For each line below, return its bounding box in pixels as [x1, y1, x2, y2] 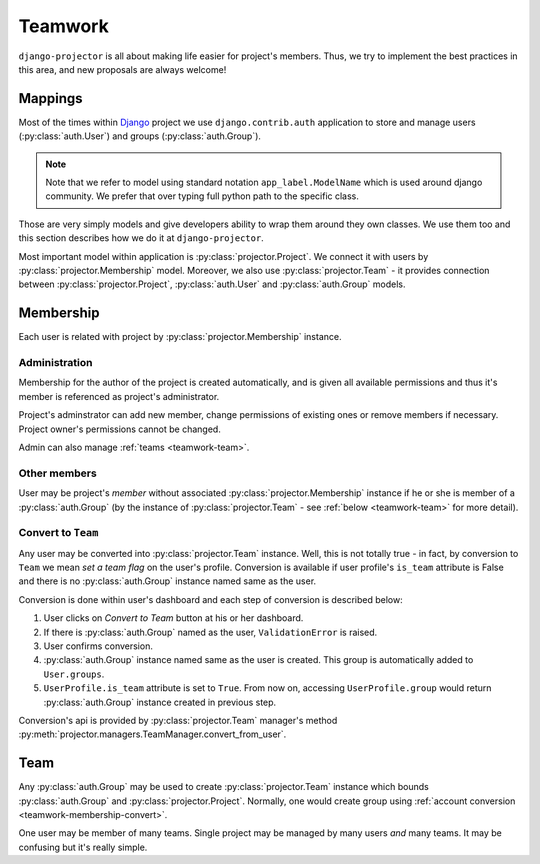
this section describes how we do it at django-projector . [18, 232, 264, 244]
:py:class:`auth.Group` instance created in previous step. [43, 696, 277, 708]
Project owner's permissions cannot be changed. [18, 423, 222, 435]
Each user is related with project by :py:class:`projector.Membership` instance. [18, 331, 342, 343]
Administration [18, 356, 93, 370]
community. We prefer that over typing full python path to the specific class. [45, 190, 360, 202]
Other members [18, 466, 97, 480]
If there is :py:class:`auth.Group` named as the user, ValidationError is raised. [43, 626, 378, 638]
